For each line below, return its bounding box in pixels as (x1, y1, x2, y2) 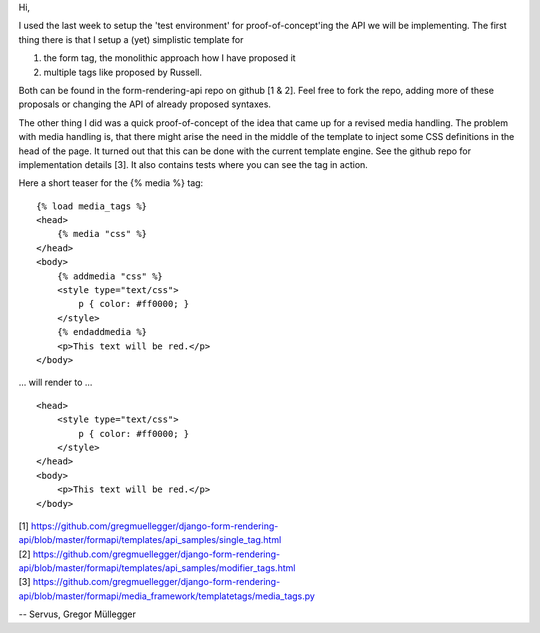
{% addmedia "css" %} (56, 270, 164, 282)
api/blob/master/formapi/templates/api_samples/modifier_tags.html (18, 562, 296, 574)
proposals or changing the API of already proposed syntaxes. (18, 98, 272, 110)
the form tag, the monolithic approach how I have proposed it (43, 52, 296, 64)
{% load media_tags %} (36, 200, 148, 212)
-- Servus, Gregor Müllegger (18, 608, 137, 620)
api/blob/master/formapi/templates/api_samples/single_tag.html (18, 534, 282, 546)
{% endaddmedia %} (56, 326, 148, 338)
